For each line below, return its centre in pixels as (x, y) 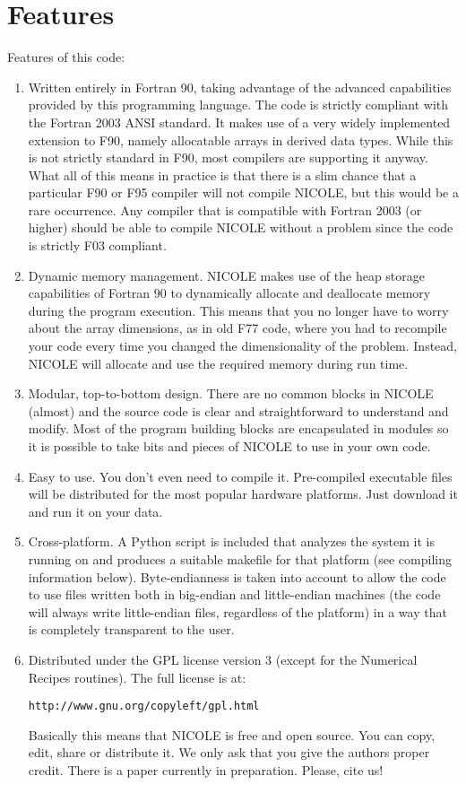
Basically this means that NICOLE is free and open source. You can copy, (232, 734)
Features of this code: (66, 57)
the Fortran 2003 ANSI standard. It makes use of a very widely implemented (239, 122)
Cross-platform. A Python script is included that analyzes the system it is (231, 541)
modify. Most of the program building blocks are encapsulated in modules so (238, 428)
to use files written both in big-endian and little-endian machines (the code (234, 594)
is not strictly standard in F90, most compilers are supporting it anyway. (228, 157)
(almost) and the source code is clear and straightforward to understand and (238, 410)
